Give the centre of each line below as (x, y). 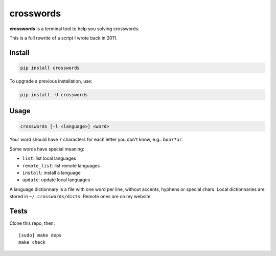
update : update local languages (56, 180)
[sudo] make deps (40, 235)
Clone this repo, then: (32, 223)
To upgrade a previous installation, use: (51, 81)
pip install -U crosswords (54, 94)
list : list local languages (49, 158)
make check (32, 242)
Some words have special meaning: (47, 149)
